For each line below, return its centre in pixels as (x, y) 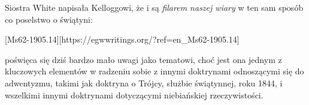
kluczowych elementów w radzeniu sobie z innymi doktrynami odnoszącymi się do (154, 71)
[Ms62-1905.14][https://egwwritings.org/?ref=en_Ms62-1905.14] (122, 39)
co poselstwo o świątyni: (49, 19)
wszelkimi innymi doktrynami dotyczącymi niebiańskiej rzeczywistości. (134, 94)
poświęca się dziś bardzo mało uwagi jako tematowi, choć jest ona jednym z (143, 59)
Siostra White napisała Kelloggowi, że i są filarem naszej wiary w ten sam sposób (154, 7)
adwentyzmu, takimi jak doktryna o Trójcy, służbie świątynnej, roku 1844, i (144, 82)
